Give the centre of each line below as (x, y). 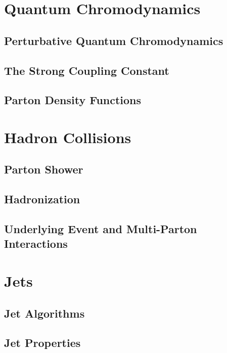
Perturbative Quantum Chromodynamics (114, 40)
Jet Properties (42, 343)
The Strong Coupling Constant (87, 70)
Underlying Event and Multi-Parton (101, 229)
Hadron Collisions (68, 137)
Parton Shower (44, 169)
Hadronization (42, 199)
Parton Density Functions (73, 100)
